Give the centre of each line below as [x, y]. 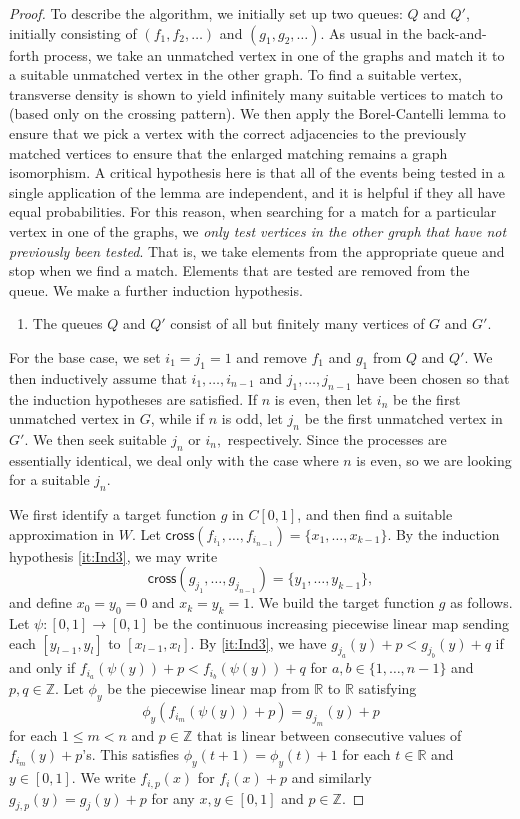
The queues [67, 323]
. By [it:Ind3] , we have [258, 642]
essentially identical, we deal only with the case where [174, 459]
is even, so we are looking [434, 459]
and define [41, 602]
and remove [271, 356]
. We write [103, 777]
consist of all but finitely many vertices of [297, 323]
